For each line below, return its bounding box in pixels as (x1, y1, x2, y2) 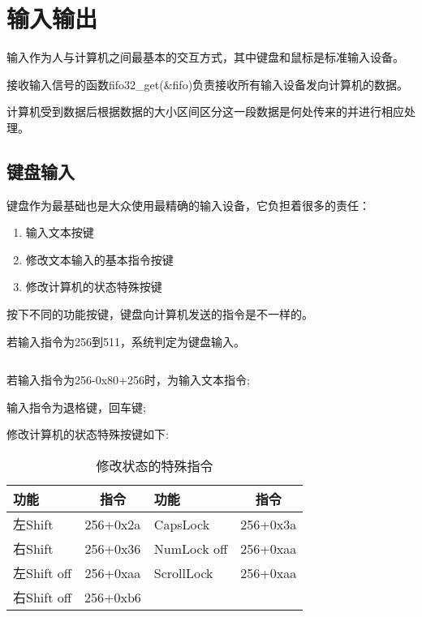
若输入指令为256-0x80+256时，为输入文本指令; (6, 371, 250, 388)
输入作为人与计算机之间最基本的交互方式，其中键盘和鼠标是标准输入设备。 (6, 49, 404, 66)
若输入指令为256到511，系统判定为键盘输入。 (6, 332, 245, 349)
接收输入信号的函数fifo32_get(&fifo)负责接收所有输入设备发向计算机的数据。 (6, 75, 409, 92)
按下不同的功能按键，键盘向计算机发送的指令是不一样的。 (6, 306, 313, 323)
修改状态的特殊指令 (96, 456, 213, 476)
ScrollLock (153, 563, 213, 582)
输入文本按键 (25, 224, 94, 241)
